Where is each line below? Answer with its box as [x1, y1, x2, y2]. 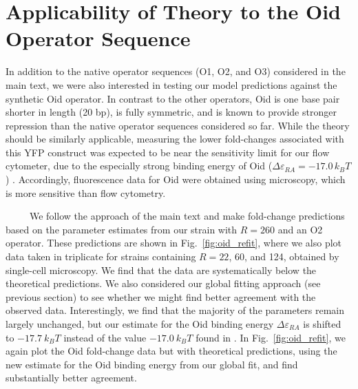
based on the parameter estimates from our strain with [6, 222, 238, 236]
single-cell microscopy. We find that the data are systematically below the [6, 262, 317, 277]
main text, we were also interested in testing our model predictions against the [6, 77, 337, 92]
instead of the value [63, 330, 147, 344]
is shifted [303, 317, 341, 330]
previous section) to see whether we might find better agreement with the [6, 289, 316, 304]
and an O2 [277, 222, 323, 236]
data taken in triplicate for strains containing [6, 249, 196, 264]
